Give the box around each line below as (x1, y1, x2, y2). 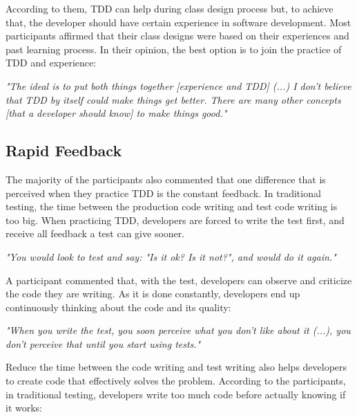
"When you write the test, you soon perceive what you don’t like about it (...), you (6, 323, 351, 337)
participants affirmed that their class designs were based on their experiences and (6, 28, 349, 43)
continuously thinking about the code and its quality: (6, 299, 231, 314)
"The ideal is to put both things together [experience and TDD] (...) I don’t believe (6, 78, 351, 93)
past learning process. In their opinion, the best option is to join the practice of (6, 41, 342, 56)
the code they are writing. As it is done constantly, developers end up (6, 286, 300, 301)
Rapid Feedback (6, 140, 122, 161)
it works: (6, 400, 43, 415)
